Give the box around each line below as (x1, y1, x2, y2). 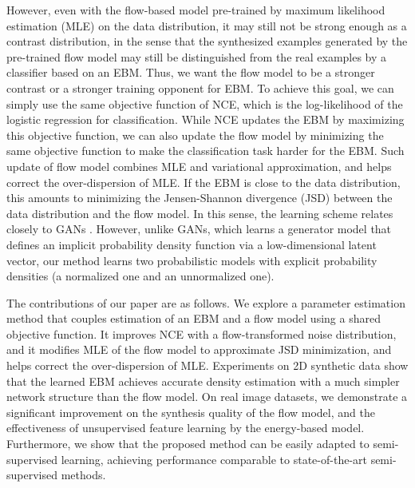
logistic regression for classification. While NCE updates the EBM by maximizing (6, 111, 405, 128)
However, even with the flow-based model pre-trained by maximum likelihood (6, 2, 385, 18)
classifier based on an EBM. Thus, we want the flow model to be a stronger (6, 64, 375, 81)
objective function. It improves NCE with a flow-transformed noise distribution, (6, 325, 397, 342)
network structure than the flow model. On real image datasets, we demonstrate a (6, 388, 408, 405)
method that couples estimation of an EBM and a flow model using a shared (6, 310, 381, 327)
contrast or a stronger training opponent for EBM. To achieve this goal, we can (6, 79, 394, 96)
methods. (61, 466, 106, 483)
